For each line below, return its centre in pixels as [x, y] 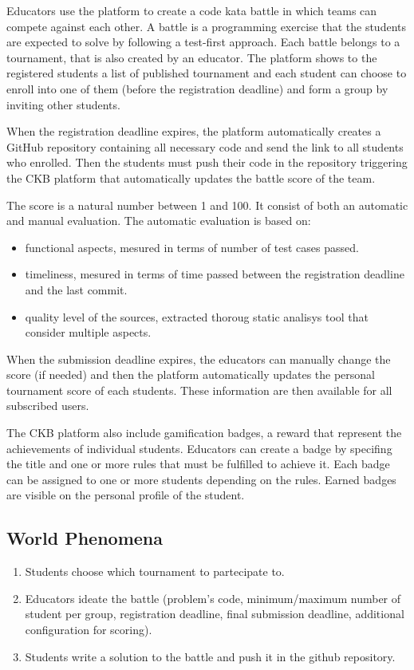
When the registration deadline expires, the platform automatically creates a [194, 131]
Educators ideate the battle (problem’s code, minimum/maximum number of [213, 598]
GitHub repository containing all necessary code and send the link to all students [205, 146]
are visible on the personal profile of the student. [126, 495]
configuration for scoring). [89, 630]
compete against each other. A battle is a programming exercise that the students [206, 26]
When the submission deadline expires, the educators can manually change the [199, 359]
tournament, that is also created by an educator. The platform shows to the [192, 57]
